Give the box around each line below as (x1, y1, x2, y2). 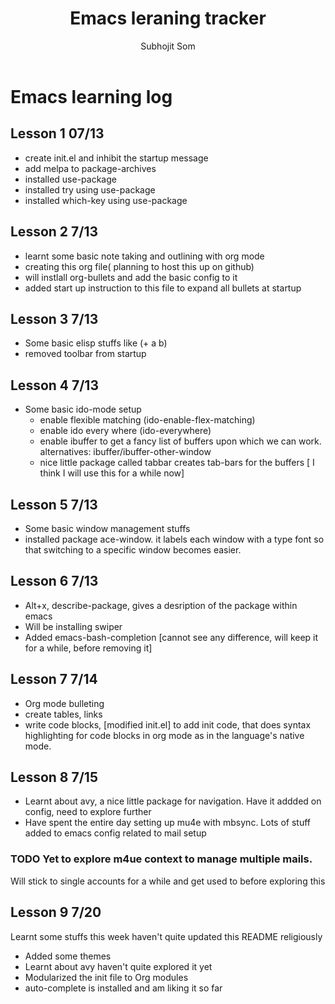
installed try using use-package (24, 183, 156, 196)
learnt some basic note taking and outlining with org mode (24, 250, 265, 262)
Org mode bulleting (24, 697, 105, 709)
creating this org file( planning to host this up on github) (24, 260, 255, 272)
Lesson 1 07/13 (10, 125, 105, 142)
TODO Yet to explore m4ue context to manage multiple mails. (10, 852, 313, 866)
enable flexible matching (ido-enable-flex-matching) (39, 414, 256, 426)
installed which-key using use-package (24, 194, 188, 206)
